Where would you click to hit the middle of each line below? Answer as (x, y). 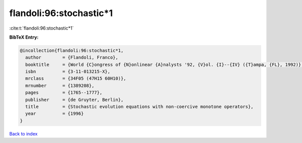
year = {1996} (55, 114)
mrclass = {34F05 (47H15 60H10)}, (76, 79)
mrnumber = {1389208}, (60, 86)
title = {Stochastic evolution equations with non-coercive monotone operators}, (139, 107)
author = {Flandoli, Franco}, (72, 57)
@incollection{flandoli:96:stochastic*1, (72, 50)
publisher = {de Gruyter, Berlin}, (74, 100)
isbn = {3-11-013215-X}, (68, 72)
